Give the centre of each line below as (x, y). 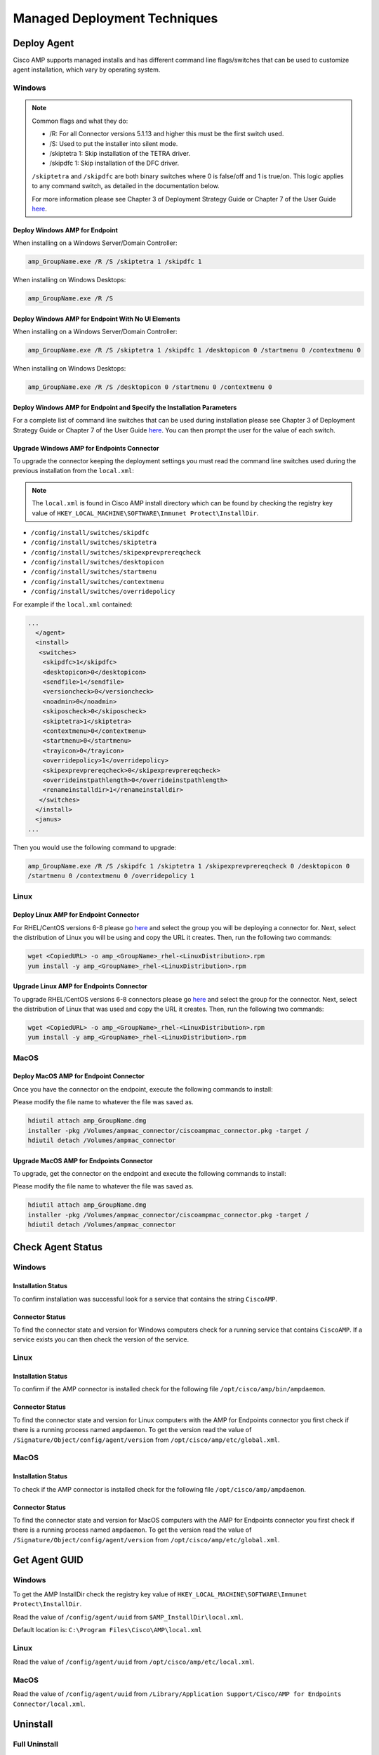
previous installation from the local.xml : (74, 471)
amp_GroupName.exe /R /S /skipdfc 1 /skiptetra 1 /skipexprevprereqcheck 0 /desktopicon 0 (189, 866)
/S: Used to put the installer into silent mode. (114, 143)
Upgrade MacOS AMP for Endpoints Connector (83, 1160)
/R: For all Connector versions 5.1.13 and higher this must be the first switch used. (167, 134)
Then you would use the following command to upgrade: (95, 847)
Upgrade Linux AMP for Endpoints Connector (80, 986)
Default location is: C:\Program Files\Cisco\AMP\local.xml (108, 1630)
